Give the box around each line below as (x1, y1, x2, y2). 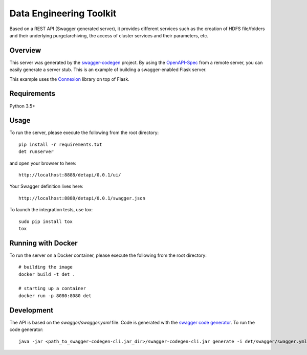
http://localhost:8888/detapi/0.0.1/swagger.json (18, 195, 146, 201)
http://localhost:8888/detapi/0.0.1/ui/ (18, 172, 121, 177)
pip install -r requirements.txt (18, 141, 102, 147)
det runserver (18, 149, 54, 154)
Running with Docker (9, 238, 78, 248)
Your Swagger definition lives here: (9, 183, 84, 189)
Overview (9, 46, 41, 55)
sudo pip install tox (18, 218, 73, 225)
